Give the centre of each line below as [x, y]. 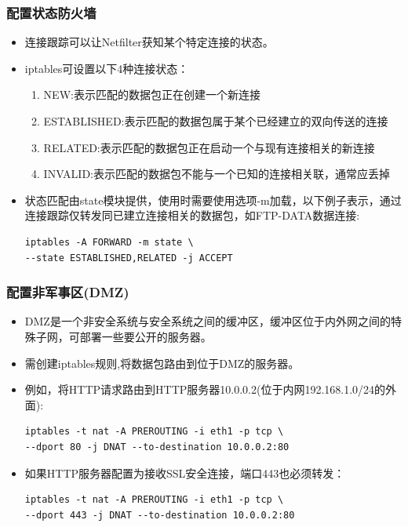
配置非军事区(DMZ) [68, 292]
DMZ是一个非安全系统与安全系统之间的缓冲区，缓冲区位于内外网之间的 [208, 321]
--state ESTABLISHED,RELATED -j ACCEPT [129, 258]
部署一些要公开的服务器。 [146, 336]
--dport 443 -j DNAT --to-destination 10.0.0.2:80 [160, 515]
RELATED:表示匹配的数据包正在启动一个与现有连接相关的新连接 [209, 147]
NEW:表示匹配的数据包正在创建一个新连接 [152, 94]
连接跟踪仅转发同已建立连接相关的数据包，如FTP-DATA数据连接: [192, 215]
